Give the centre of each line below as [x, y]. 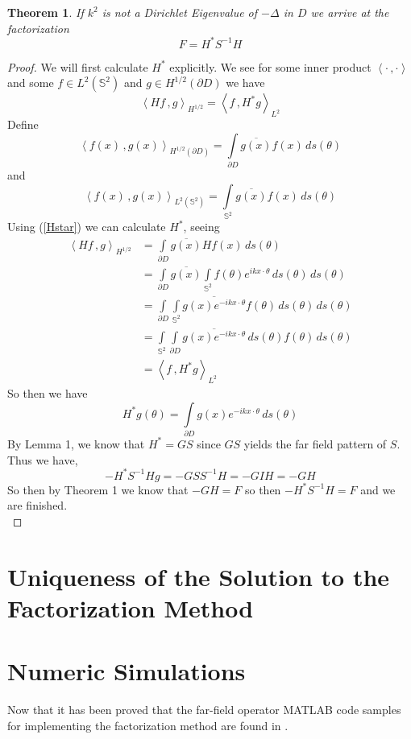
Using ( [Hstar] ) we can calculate [87, 227]
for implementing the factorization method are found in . [148, 725]
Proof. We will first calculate [78, 66]
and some [31, 83]
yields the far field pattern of [315, 443]
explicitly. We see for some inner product [270, 66]
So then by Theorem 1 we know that [98, 489]
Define [23, 124]
